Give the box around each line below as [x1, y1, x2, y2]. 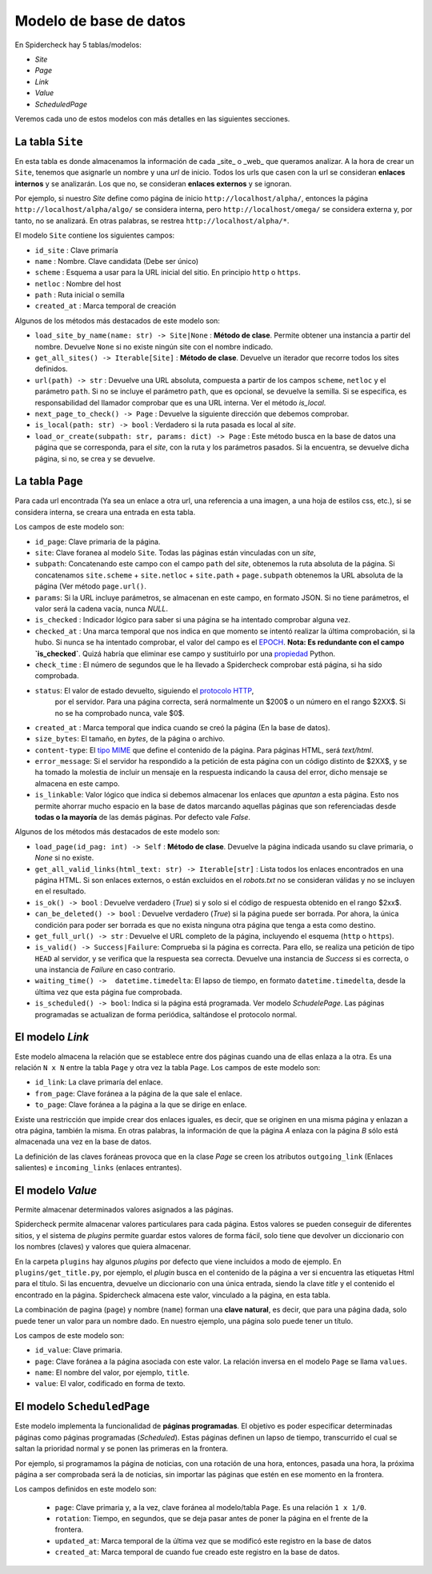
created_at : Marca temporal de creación [34, 301, 176, 311]
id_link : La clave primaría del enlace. [34, 1077, 163, 1087]
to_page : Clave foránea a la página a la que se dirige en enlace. [34, 1100, 247, 1109]
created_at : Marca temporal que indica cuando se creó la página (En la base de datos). [34, 722, 331, 732]
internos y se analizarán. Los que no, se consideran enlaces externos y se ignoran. [14, 178, 292, 188]
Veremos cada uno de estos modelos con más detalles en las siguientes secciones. [14, 114, 290, 123]
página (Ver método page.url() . [34, 581, 147, 591]
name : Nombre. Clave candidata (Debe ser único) [34, 256, 199, 266]
